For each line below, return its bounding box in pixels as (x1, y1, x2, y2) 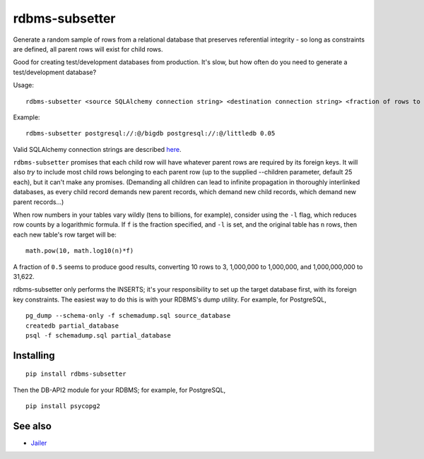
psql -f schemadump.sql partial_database (25, 331, 171, 339)
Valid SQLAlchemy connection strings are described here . (13, 145, 182, 153)
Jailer (30, 439, 47, 448)
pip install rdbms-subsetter (25, 370, 126, 378)
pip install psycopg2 (25, 403, 100, 410)
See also (13, 420, 52, 432)
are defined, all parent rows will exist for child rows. (13, 44, 163, 53)
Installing (13, 350, 56, 362)
